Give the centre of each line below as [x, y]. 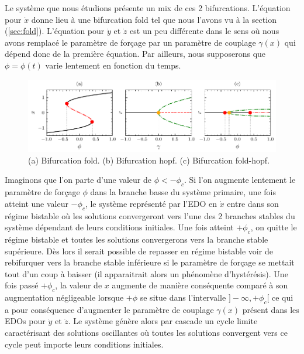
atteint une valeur [37, 203]
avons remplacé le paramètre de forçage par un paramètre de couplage [130, 42]
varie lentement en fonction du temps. [113, 65]
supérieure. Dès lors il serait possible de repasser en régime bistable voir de [139, 251]
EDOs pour [25, 321]
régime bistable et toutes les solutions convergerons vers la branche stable [137, 239]
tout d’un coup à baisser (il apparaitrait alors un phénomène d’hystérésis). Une [146, 273]
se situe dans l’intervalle [183, 297]
